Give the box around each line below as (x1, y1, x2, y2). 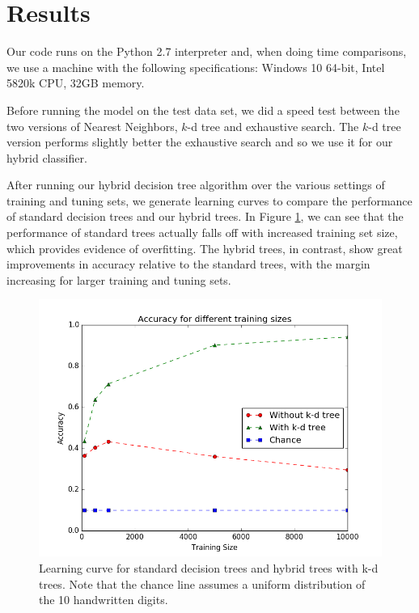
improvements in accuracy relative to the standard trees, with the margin (6, 256, 370, 273)
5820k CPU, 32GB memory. (6, 74, 145, 91)
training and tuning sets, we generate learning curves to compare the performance (6, 192, 413, 209)
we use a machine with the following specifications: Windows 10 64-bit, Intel (6, 58, 385, 75)
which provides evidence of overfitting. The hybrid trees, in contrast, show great (6, 239, 403, 256)
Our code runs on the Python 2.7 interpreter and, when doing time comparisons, (6, 43, 407, 60)
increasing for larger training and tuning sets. (6, 271, 231, 288)
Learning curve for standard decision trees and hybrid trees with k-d (39, 560, 379, 577)
